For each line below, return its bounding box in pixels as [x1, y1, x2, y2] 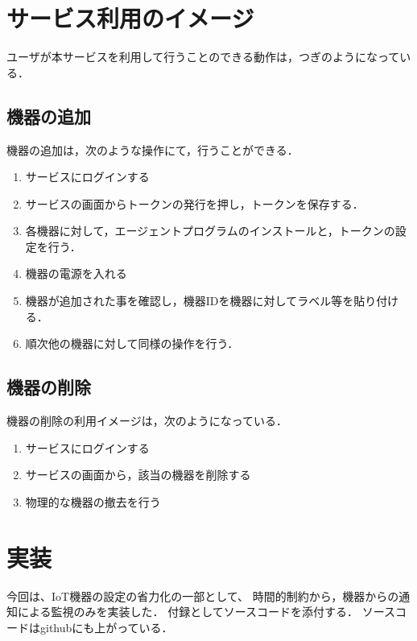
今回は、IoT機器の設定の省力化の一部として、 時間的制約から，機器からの [6, 587, 399, 604]
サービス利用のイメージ [6, 2, 254, 35]
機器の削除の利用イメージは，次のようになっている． [6, 412, 288, 429]
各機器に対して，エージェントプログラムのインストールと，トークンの [25, 222, 395, 239]
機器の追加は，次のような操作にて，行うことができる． [6, 141, 299, 158]
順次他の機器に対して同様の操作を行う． [25, 335, 239, 352]
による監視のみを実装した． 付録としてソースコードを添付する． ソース [17, 603, 396, 620]
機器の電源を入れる [25, 265, 127, 282]
